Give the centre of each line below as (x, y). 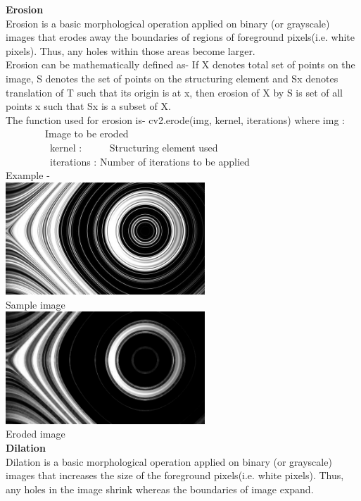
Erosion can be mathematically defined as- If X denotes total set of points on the (180, 64)
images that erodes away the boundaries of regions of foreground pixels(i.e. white (180, 37)
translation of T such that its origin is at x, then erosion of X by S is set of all (174, 92)
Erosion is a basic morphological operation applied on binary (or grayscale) (168, 23)
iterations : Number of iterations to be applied (150, 161)
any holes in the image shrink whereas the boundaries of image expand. (160, 489)
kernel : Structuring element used (134, 147)
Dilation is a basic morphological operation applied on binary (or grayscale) (169, 461)
